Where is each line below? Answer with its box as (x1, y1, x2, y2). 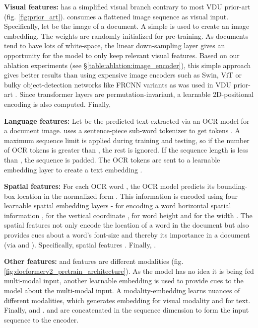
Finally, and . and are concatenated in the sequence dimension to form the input (4, 305, 249, 315)
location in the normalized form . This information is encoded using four (17, 190, 238, 201)
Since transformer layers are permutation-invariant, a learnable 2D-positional (19, 89, 254, 99)
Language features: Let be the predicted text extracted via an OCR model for (4, 115, 250, 126)
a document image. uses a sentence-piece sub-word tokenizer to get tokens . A (4, 125, 240, 136)
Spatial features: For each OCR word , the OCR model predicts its (4, 181, 215, 191)
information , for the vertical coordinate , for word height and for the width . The (4, 210, 253, 220)
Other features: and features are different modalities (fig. (4, 256, 184, 266)
